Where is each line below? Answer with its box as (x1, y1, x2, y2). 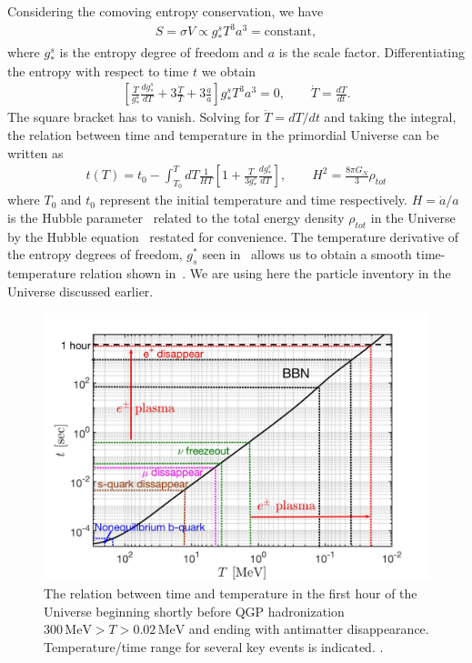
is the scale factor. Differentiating (278, 42, 466, 61)
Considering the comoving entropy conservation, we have (7, 2, 324, 20)
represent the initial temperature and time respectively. (99, 190, 407, 209)
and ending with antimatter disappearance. (188, 619, 429, 638)
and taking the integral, (324, 107, 457, 126)
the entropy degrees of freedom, (7, 245, 183, 264)
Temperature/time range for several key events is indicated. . (44, 637, 384, 656)
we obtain (201, 61, 256, 80)
